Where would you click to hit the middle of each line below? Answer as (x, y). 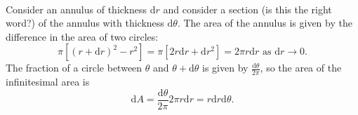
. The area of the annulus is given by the (265, 23)
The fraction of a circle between (74, 68)
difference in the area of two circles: (82, 36)
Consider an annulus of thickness (77, 9)
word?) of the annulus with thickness (85, 23)
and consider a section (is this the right (247, 9)
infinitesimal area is (48, 82)
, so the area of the (301, 68)
